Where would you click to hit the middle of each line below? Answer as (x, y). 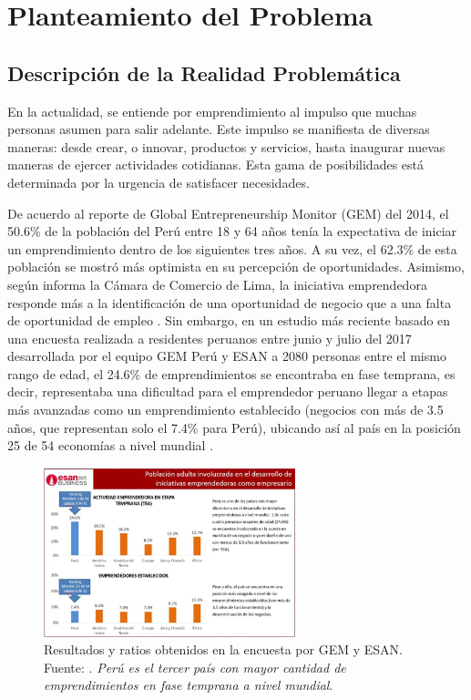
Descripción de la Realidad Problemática (204, 72)
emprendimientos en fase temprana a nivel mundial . (189, 685)
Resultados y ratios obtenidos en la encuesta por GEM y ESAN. (223, 649)
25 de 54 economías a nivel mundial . (111, 445)
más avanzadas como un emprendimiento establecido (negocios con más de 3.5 (225, 410)
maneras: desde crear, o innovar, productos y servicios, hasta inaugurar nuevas (226, 146)
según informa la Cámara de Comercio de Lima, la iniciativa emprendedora (217, 284)
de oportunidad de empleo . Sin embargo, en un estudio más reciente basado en (229, 320)
